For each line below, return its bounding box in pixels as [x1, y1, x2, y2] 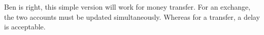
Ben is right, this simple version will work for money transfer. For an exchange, [4, 2, 251, 12]
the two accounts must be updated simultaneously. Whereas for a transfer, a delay [4, 11, 260, 22]
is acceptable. [4, 21, 46, 32]
